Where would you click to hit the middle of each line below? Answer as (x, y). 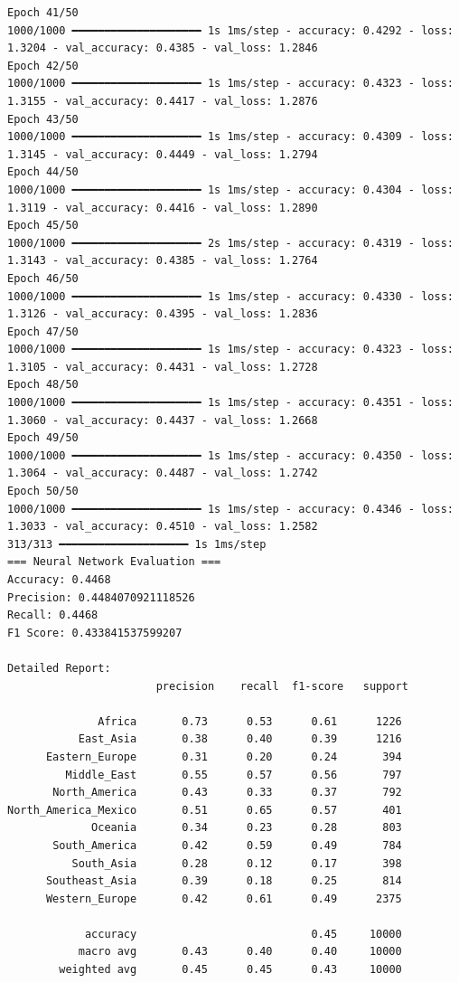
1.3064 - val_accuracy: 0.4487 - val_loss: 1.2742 (163, 473)
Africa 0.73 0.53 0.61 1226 (250, 721)
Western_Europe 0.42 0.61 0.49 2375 (224, 898)
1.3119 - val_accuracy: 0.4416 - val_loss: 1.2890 (163, 208)
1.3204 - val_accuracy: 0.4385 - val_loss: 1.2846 (163, 48)
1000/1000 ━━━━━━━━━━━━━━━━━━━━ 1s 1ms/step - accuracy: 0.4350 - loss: (230, 455)
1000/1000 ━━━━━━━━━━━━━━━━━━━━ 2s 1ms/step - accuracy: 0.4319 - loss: (230, 243)
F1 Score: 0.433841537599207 (95, 633)
